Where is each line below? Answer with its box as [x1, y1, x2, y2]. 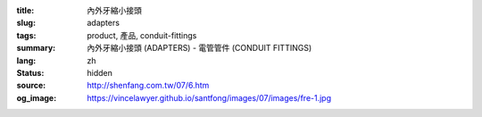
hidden [87, 67, 113, 78]
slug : [16, 18, 36, 29]
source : [16, 80, 46, 91]
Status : [16, 67, 45, 78]
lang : [16, 54, 37, 66]
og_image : [16, 92, 57, 103]
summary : [16, 43, 56, 54]
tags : [16, 29, 37, 40]
